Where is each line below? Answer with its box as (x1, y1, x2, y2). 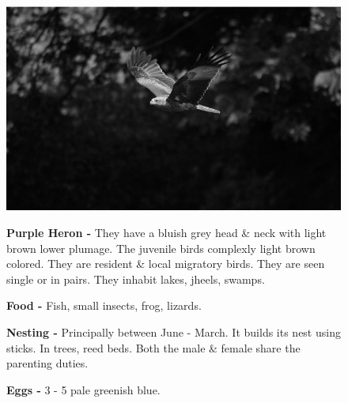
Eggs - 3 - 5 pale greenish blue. (6, 381, 161, 397)
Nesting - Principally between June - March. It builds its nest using (6, 324, 341, 341)
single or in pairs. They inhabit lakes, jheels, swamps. (6, 270, 265, 287)
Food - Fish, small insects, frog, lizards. (6, 297, 202, 314)
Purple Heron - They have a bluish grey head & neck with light (6, 224, 327, 241)
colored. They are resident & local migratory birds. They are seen (6, 255, 325, 272)
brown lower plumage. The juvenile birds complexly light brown (6, 239, 316, 256)
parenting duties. (6, 355, 89, 371)
